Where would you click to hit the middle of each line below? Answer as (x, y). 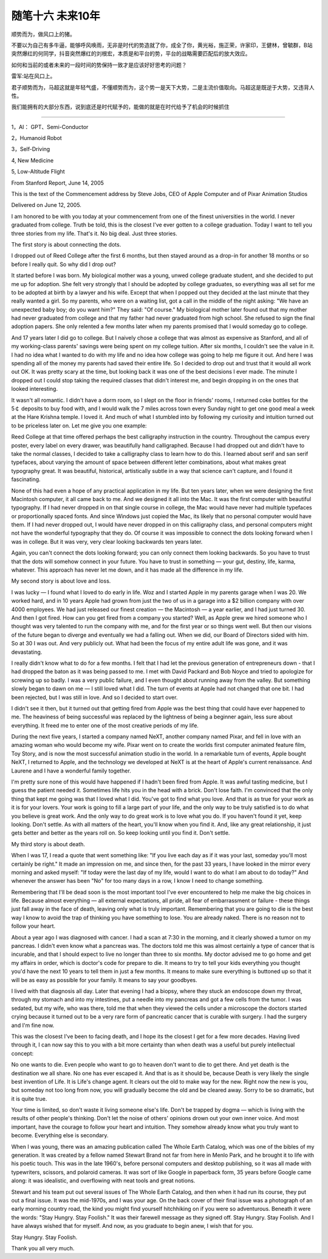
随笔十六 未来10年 (56, 16)
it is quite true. (29, 1098)
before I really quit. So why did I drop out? (64, 264)
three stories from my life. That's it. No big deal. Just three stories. (94, 233)
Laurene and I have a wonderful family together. (71, 771)
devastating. (27, 652)
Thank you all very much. (43, 1248)
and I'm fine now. (33, 1025)
